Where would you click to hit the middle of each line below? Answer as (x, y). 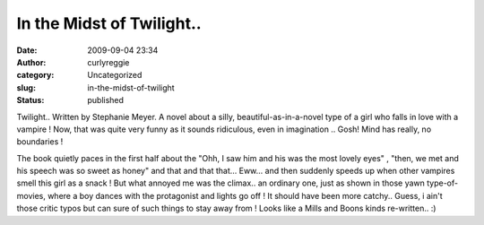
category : (35, 75)
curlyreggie (108, 62)
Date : (27, 50)
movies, (31, 195)
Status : (30, 100)
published (106, 100)
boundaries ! (40, 142)
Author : (31, 62)
